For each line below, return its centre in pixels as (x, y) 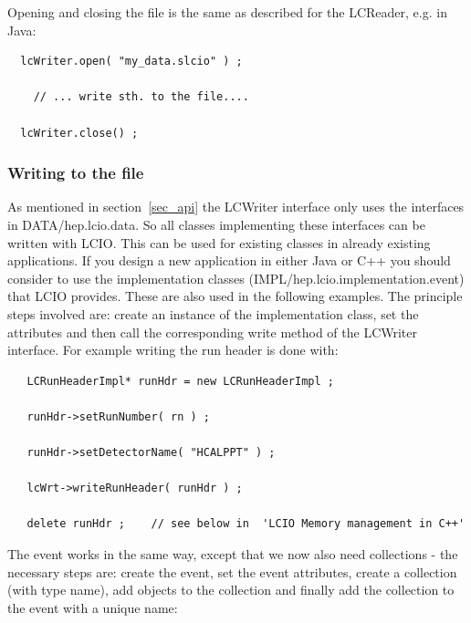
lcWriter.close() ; (79, 133)
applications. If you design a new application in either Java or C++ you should (229, 260)
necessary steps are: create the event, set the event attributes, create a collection (232, 571)
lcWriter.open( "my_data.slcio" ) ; (131, 62)
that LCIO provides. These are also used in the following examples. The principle (235, 296)
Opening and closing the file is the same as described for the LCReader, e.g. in (227, 12)
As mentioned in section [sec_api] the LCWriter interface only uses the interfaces (236, 207)
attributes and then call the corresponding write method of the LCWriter (213, 332)
